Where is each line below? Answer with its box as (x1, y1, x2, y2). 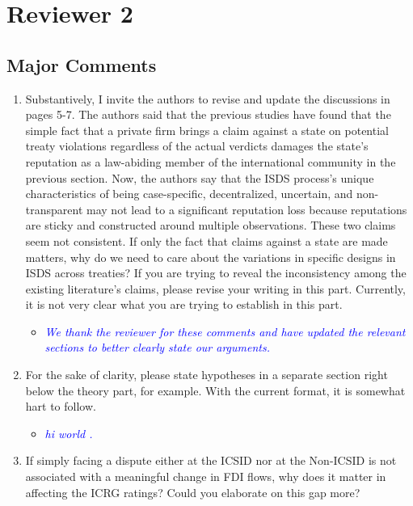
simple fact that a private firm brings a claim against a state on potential (25, 121, 389, 138)
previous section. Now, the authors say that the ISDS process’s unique (25, 169, 374, 186)
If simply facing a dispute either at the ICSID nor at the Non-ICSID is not (25, 452, 397, 469)
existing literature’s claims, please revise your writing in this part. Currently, (25, 280, 406, 297)
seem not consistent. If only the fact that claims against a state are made (25, 232, 388, 249)
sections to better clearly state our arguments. (44, 339, 270, 356)
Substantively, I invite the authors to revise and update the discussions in (25, 90, 390, 107)
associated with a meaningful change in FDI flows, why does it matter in (25, 468, 386, 485)
